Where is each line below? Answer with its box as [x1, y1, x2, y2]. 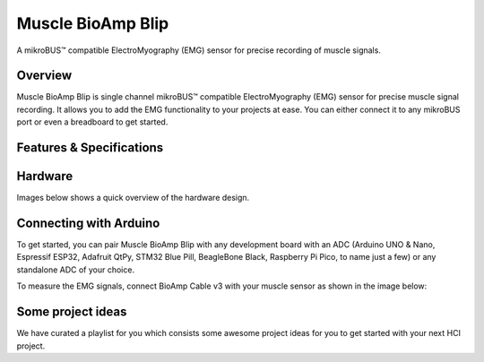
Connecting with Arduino [16, 215, 160, 230]
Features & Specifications [16, 140, 164, 156]
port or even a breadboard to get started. [16, 116, 169, 127]
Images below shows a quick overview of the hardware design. [16, 193, 250, 203]
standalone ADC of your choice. [16, 264, 134, 275]
